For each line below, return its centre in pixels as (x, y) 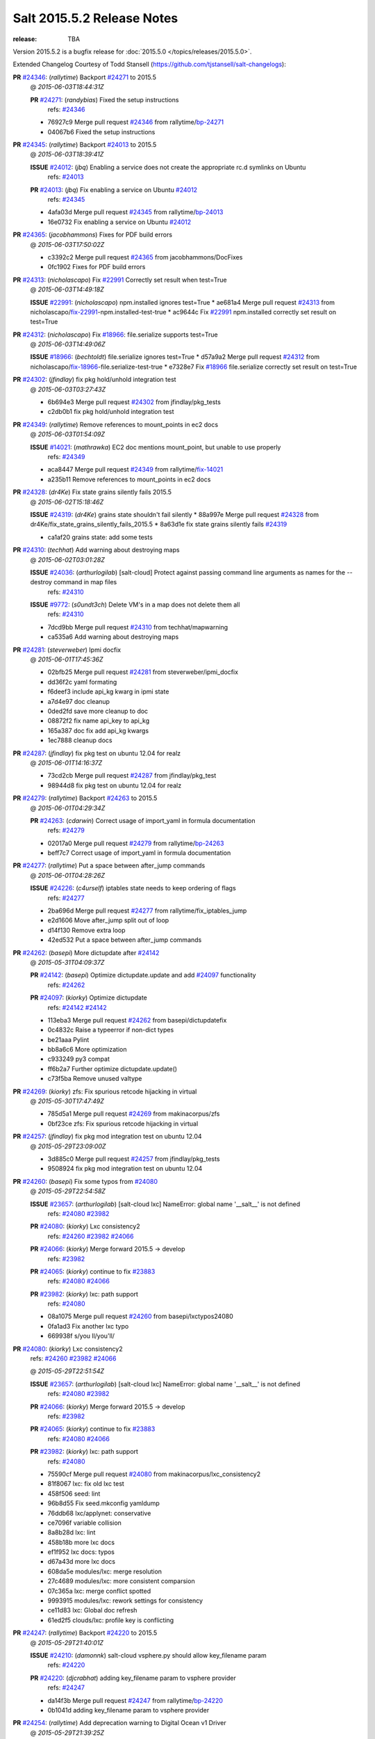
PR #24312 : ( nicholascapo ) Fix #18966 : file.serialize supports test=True (115, 335)
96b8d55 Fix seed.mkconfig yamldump (103, 1503)
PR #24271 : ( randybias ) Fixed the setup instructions (105, 99)
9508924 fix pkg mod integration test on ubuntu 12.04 (125, 1169)
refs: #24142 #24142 (77, 1007)
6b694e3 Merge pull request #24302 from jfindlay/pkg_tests (134, 402)
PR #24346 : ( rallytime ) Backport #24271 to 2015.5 (84, 77)
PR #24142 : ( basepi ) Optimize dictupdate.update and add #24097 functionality (143, 975)
